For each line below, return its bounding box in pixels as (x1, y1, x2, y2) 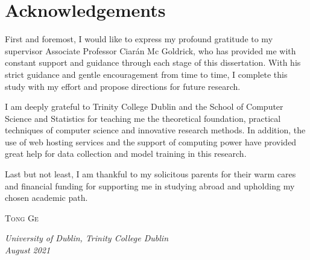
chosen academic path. (5, 191, 88, 204)
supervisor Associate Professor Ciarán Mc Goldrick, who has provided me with (5, 44, 296, 57)
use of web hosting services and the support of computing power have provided (5, 135, 297, 148)
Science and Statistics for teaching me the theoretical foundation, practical (5, 112, 281, 124)
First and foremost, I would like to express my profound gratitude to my (5, 33, 273, 45)
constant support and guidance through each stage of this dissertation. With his (5, 56, 301, 69)
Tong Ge (5, 211, 39, 224)
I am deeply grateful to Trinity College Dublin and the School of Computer (5, 100, 283, 113)
